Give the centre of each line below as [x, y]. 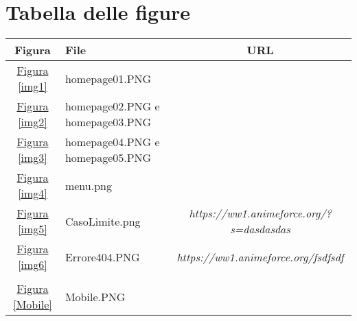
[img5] [33, 229]
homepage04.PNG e [112, 142]
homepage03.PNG [108, 122]
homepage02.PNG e [112, 106]
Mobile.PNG [95, 296]
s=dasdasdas [260, 229]
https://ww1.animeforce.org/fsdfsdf [260, 257]
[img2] [33, 122]
